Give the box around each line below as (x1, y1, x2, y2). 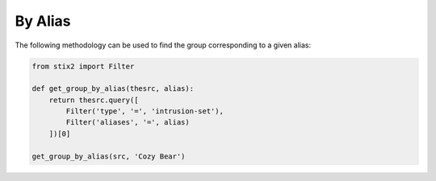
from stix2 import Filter (31, 61, 135, 71)
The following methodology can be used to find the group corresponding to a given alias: (15, 40, 311, 50)
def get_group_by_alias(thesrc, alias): (31, 84, 194, 93)
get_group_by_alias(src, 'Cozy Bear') (31, 151, 186, 161)
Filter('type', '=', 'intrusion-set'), (65, 107, 224, 116)
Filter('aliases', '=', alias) (65, 117, 190, 127)
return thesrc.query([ (48, 95, 139, 105)
